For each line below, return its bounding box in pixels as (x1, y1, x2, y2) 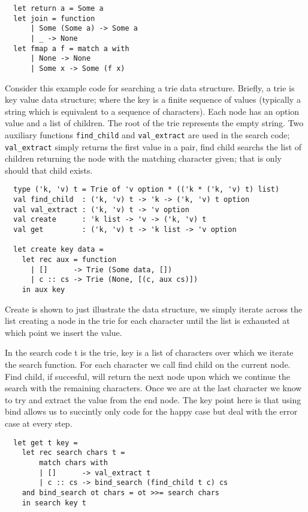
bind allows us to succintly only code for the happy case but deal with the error (5, 405, 298, 418)
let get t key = (13, 438, 78, 447)
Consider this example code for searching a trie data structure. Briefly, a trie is (5, 81, 295, 94)
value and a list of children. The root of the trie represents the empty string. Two (5, 117, 304, 129)
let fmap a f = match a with (13, 44, 129, 53)
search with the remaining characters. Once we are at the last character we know (5, 382, 302, 394)
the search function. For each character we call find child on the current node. (5, 358, 291, 371)
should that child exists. (5, 163, 93, 176)
